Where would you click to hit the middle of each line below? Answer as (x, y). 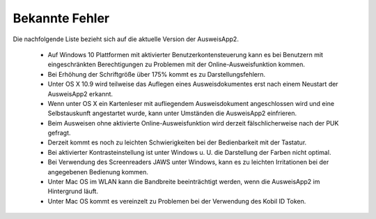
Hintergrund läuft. (73, 191)
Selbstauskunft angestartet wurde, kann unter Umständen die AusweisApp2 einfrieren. (172, 113)
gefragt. (59, 133)
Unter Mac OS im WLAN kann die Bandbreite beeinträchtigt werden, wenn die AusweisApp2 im (184, 182)
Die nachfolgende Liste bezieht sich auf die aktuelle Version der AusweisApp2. (126, 39)
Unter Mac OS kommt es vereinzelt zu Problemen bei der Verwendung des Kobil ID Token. (177, 201)
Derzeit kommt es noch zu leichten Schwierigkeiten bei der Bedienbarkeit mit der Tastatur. (177, 142)
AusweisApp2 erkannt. (80, 93)
